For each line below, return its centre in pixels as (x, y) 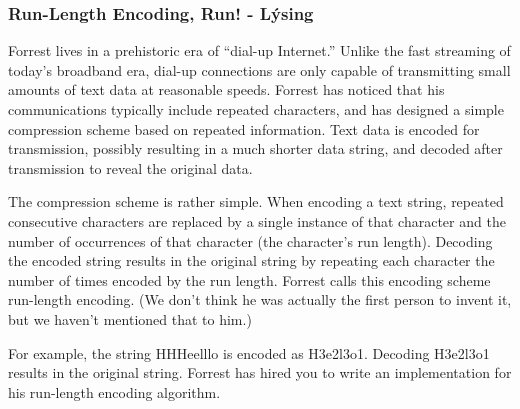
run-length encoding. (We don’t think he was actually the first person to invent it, (260, 299)
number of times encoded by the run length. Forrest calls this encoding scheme (249, 279)
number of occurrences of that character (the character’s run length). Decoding (250, 240)
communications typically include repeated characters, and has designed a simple (256, 109)
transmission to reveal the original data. (130, 167)
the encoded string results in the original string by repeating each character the (251, 260)
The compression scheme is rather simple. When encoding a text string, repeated (256, 201)
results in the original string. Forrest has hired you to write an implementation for (260, 372)
